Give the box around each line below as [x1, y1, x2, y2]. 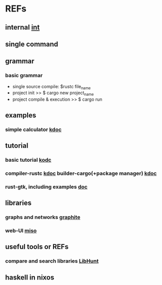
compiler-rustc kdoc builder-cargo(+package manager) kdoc [5, 170, 157, 177]
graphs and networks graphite [5, 214, 80, 221]
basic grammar [5, 72, 43, 79]
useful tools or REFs [5, 242, 69, 251]
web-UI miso [5, 227, 37, 234]
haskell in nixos [5, 273, 54, 281]
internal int [5, 23, 40, 32]
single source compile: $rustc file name [12, 83, 91, 91]
